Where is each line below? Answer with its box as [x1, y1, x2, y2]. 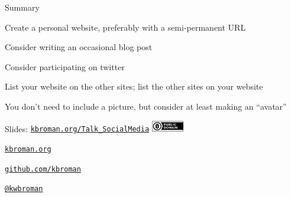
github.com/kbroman [5, 165, 81, 173]
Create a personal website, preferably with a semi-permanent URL [5, 21, 246, 33]
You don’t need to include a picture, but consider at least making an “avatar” [5, 100, 287, 112]
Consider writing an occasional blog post [5, 41, 153, 53]
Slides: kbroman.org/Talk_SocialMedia [5, 122, 150, 134]
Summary [5, 1, 40, 13]
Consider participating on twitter [5, 60, 125, 73]
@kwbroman [5, 185, 43, 193]
